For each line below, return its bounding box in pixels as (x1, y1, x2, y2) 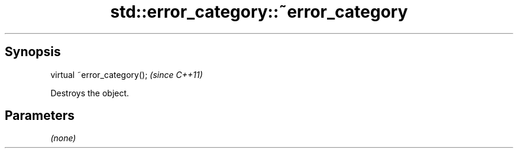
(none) (50, 133, 76, 144)
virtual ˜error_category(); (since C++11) (50, 69, 203, 80)
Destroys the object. (50, 87, 129, 98)
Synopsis (5, 44, 61, 60)
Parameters (5, 108, 75, 123)
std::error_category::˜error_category (110, 2, 408, 22)
